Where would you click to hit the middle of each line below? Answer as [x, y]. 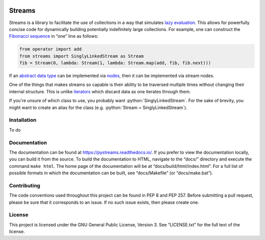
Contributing [25, 186]
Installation [23, 120]
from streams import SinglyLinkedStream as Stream [82, 56]
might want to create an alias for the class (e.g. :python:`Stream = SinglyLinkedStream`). [98, 107]
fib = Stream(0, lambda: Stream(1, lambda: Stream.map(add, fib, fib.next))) [115, 63]
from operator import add [51, 49]
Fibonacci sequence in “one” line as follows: [54, 36]
